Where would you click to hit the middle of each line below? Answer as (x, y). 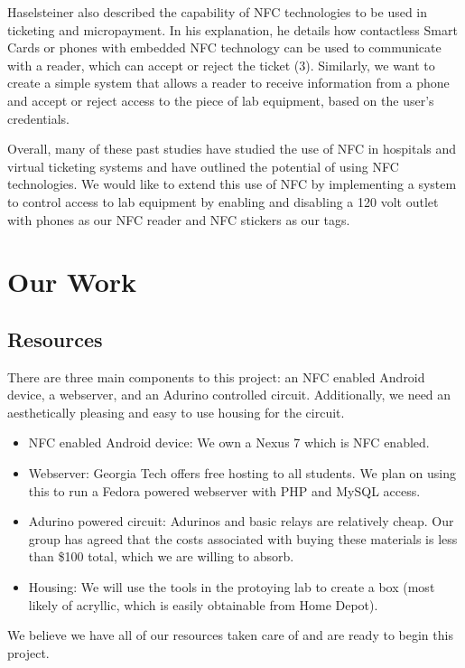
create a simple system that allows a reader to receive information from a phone (228, 83)
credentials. (38, 118)
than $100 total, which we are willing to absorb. (161, 556)
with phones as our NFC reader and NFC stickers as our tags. (179, 219)
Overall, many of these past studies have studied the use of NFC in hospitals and (232, 149)
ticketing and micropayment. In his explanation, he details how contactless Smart (232, 29)
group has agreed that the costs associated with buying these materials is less (243, 538)
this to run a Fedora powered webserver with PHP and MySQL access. (224, 490)
